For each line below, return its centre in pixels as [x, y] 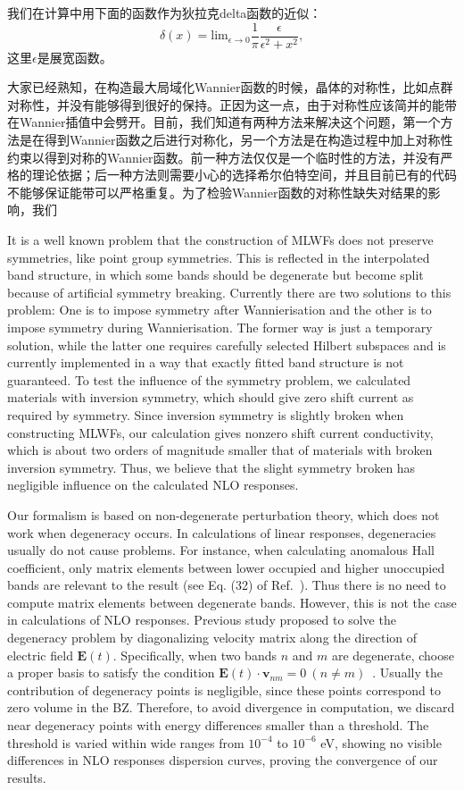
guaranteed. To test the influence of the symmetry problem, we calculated [209, 379]
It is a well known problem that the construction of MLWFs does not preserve [220, 240]
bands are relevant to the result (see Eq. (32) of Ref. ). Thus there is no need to [227, 585]
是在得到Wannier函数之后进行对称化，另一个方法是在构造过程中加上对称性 [236, 140]
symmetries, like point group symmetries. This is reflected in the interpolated [219, 257]
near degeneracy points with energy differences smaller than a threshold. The [218, 725]
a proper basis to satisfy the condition [111, 672]
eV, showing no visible [381, 742]
